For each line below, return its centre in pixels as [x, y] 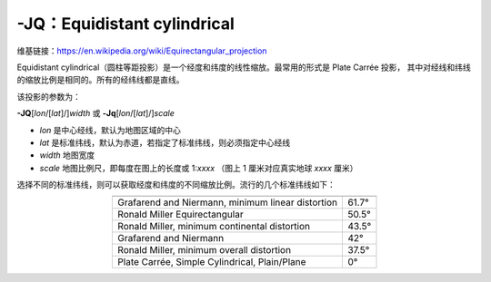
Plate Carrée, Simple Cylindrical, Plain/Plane [212, 262]
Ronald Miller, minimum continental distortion [214, 227]
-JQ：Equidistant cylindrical [126, 24]
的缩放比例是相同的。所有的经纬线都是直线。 [100, 80]
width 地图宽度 [67, 155]
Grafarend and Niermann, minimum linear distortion [228, 202]
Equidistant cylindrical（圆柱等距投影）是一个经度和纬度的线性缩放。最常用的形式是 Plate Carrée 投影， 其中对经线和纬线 [244, 67]
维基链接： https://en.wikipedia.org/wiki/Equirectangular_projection [142, 51]
